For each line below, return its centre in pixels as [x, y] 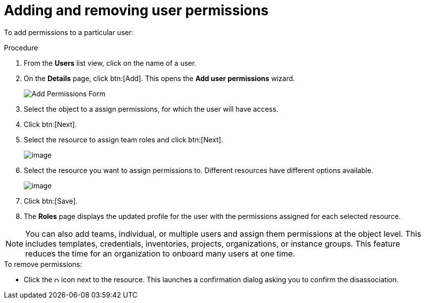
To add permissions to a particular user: [69, 32]
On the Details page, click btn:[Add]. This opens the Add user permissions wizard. [160, 78]
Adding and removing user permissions [136, 10]
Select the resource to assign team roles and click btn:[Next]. [123, 139]
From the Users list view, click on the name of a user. [110, 63]
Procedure [21, 47]
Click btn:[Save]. [51, 201]
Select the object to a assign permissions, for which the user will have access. [151, 109]
